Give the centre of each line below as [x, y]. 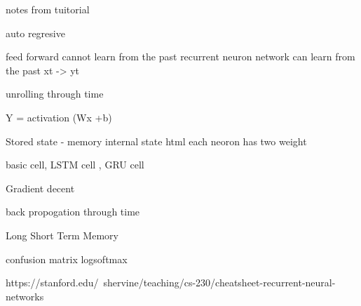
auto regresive [35, 33]
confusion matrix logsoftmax [67, 259]
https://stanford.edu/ [52, 282]
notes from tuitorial [48, 9]
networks [25, 296]
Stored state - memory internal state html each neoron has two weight [156, 141]
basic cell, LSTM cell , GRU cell [75, 165]
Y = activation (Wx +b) [59, 117]
